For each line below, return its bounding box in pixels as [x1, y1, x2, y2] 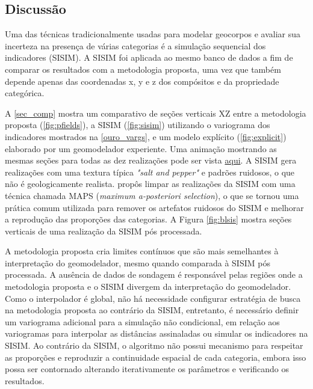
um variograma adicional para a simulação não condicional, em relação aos [5, 315, 280, 328]
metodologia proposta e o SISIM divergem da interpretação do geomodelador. [5, 280, 291, 293]
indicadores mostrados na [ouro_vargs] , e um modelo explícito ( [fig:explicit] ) [5, 130, 287, 142]
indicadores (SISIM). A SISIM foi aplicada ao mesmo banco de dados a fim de [5, 51, 293, 64]
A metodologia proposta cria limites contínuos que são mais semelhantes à [5, 245, 279, 257]
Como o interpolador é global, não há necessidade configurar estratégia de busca [5, 292, 301, 304]
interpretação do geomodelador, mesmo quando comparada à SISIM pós [5, 256, 270, 269]
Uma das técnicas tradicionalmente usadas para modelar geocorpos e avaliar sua [5, 28, 301, 40]
